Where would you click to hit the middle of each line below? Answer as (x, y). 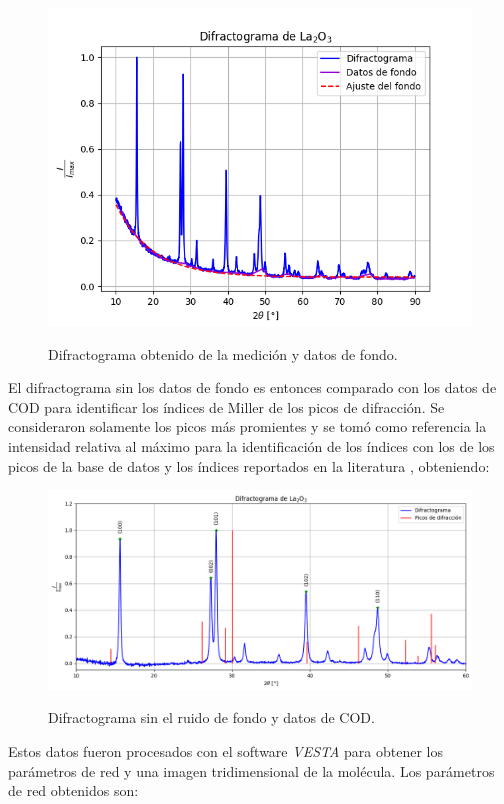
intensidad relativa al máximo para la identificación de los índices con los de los (251, 445)
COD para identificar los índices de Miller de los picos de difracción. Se (226, 406)
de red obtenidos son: (73, 790)
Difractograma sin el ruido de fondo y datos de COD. (211, 717)
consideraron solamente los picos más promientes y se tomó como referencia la (247, 426)
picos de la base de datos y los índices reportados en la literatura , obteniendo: (249, 465)
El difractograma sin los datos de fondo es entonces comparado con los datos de (252, 387)
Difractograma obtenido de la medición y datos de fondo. (223, 353)
